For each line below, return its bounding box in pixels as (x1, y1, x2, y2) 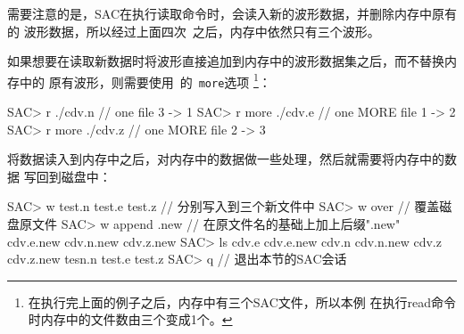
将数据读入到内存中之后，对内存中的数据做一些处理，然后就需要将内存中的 (7, 150, 444, 168)
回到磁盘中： (36, 167, 112, 185)
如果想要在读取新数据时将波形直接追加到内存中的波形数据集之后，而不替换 (7, 52, 444, 70)
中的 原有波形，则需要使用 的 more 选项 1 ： (19, 69, 271, 91)
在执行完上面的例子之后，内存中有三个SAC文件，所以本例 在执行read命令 (28, 292, 456, 311)
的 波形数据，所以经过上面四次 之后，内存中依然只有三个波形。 (7, 21, 380, 40)
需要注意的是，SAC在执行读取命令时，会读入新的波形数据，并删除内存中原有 (7, 4, 457, 22)
